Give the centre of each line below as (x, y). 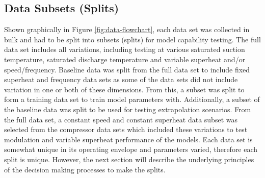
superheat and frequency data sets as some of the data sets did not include (121, 79)
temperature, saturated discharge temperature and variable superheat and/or (125, 59)
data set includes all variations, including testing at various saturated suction (125, 49)
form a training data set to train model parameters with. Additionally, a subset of (132, 99)
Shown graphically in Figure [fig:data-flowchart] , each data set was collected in (127, 29)
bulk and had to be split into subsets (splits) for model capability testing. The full (132, 39)
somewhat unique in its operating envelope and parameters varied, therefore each (131, 149)
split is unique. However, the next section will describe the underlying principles (129, 159)
